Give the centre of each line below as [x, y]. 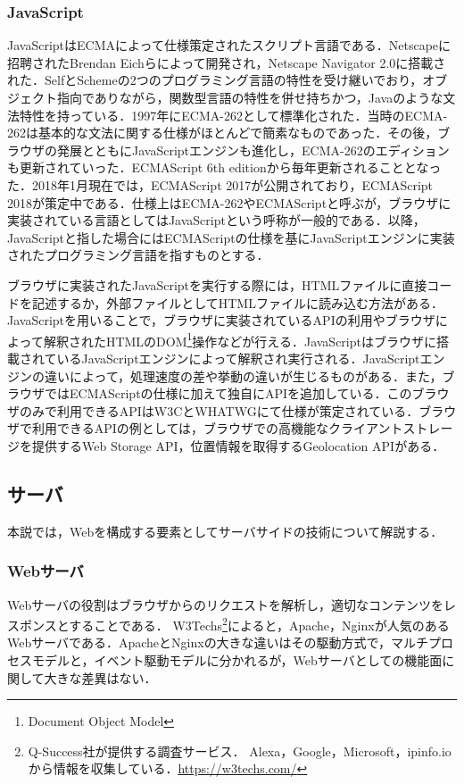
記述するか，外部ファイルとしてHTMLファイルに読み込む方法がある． [237, 302]
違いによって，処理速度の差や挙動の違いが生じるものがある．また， [243, 375]
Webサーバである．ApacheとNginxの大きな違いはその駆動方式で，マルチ [218, 642]
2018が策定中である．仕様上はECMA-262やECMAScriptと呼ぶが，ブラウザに [229, 202]
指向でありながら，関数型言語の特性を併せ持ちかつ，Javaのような [250, 97]
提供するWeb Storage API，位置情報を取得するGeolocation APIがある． [238, 445]
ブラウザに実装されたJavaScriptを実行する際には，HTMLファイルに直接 [217, 284]
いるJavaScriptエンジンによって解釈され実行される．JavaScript [238, 358]
